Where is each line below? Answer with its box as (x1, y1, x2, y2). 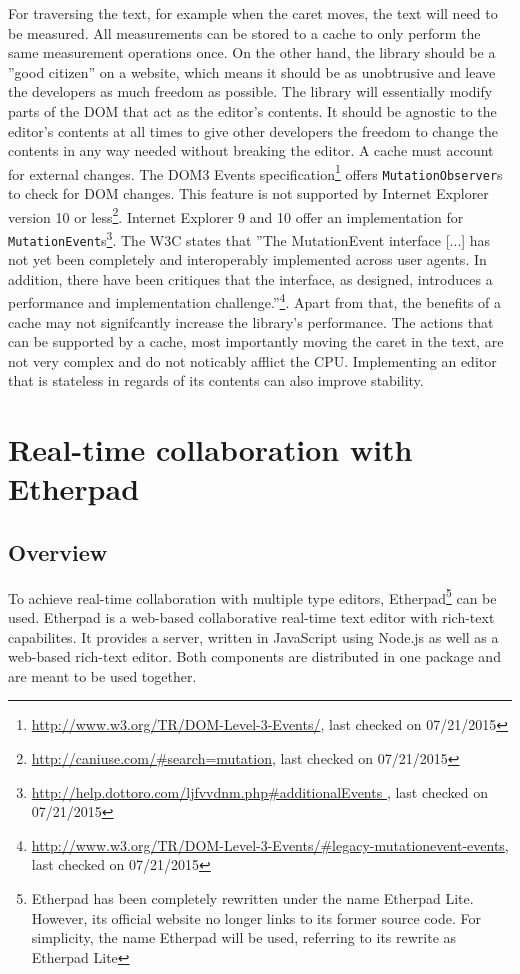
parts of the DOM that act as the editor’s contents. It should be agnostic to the (8, 100, 497, 121)
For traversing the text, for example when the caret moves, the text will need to (8, 3, 498, 23)
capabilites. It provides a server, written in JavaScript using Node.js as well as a (8, 626, 499, 647)
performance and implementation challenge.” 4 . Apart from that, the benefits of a (8, 289, 501, 313)
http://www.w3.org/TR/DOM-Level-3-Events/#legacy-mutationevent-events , (31, 834, 509, 855)
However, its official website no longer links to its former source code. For (31, 907, 481, 928)
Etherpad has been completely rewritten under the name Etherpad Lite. (31, 887, 474, 908)
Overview (8, 536, 108, 567)
